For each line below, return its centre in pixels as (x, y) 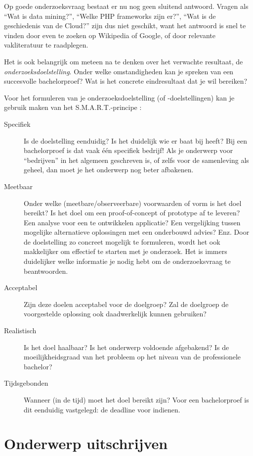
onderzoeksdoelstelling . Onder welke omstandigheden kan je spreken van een (119, 71)
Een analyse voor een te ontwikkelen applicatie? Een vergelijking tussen (132, 222)
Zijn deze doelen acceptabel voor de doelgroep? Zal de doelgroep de (126, 304)
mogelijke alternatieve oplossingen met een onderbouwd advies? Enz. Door (137, 232)
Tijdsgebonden (26, 383)
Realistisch (20, 330)
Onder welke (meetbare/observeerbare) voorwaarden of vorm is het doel (133, 203)
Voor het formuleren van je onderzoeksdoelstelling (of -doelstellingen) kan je (119, 97)
